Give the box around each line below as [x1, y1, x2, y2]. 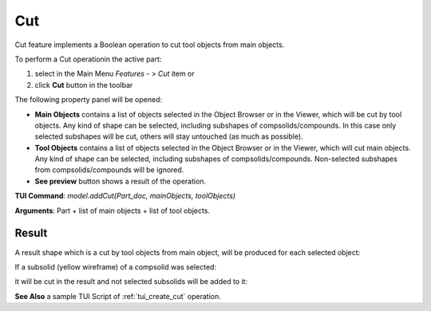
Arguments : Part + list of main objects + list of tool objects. [14, 206, 211, 215]
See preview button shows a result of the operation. [34, 176, 207, 186]
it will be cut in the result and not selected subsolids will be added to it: [14, 277, 247, 286]
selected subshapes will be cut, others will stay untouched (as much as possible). [34, 132, 303, 141]
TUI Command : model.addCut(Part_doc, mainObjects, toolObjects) [14, 191, 235, 201]
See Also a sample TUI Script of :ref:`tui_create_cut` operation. [14, 291, 221, 301]
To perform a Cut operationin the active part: [14, 54, 162, 64]
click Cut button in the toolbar [34, 80, 133, 89]
